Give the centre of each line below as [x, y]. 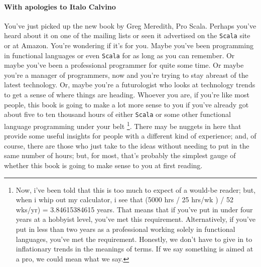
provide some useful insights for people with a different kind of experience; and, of [130, 136]
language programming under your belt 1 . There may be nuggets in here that [123, 125]
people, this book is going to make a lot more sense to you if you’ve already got [126, 104]
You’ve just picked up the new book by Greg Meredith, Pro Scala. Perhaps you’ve [130, 25]
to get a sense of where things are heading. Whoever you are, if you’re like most [127, 95]
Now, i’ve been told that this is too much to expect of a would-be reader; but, [136, 189]
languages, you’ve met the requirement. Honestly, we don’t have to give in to [134, 239]
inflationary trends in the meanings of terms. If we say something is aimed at [135, 249]
